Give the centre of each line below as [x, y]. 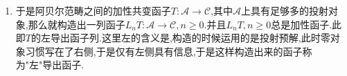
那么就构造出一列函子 [77, 24]
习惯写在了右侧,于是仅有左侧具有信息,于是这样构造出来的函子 [164, 51]
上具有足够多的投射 [285, 10]
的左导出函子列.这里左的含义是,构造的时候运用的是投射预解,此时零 [180, 38]
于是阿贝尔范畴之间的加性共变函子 [93, 10]
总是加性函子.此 [306, 24]
